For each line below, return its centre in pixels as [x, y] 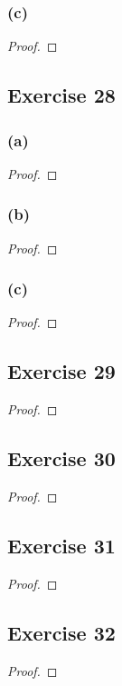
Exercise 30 [61, 458]
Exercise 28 [61, 95]
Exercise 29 [61, 371]
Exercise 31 [61, 546]
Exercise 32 [61, 632]
